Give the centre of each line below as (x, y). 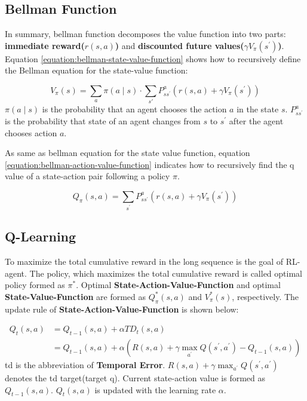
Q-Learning (41, 236)
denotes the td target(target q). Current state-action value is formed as (135, 377)
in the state (258, 109)
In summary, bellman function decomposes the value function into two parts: (145, 34)
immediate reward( (45, 45)
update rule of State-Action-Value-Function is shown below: (122, 309)
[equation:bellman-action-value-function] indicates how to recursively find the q (150, 164)
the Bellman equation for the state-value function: (96, 70)
